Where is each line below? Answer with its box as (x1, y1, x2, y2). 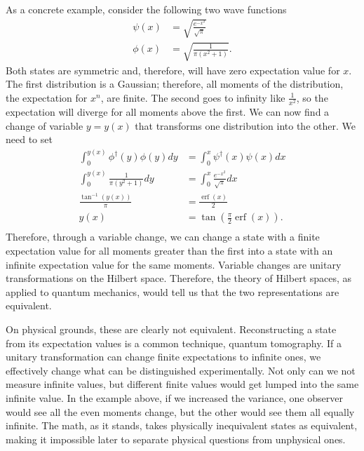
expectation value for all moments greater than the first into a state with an (6, 243, 333, 257)
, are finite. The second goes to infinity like (100, 90, 285, 105)
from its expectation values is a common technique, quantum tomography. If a (6, 335, 342, 350)
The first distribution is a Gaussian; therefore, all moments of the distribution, (6, 76, 344, 91)
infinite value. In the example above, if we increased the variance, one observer (6, 390, 343, 405)
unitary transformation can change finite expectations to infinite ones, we (6, 349, 321, 364)
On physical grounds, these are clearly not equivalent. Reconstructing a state (6, 321, 337, 336)
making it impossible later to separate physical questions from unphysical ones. (6, 431, 346, 446)
